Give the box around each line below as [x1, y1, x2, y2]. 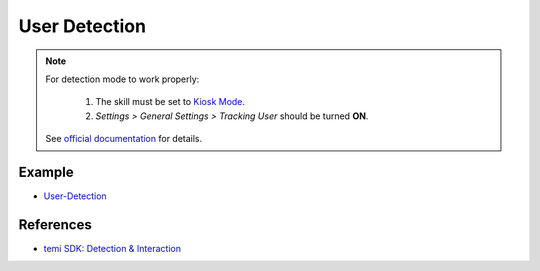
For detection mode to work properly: [45, 73, 200, 85]
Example [18, 163, 74, 180]
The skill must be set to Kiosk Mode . [95, 96, 245, 108]
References [18, 216, 92, 233]
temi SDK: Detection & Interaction [43, 242, 182, 254]
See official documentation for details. [45, 133, 203, 145]
